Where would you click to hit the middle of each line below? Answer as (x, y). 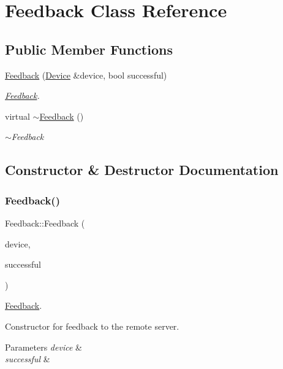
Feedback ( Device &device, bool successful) (86, 75)
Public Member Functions (89, 49)
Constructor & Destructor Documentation (142, 170)
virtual (17, 116)
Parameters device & (43, 347)
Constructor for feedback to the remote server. (92, 326)
